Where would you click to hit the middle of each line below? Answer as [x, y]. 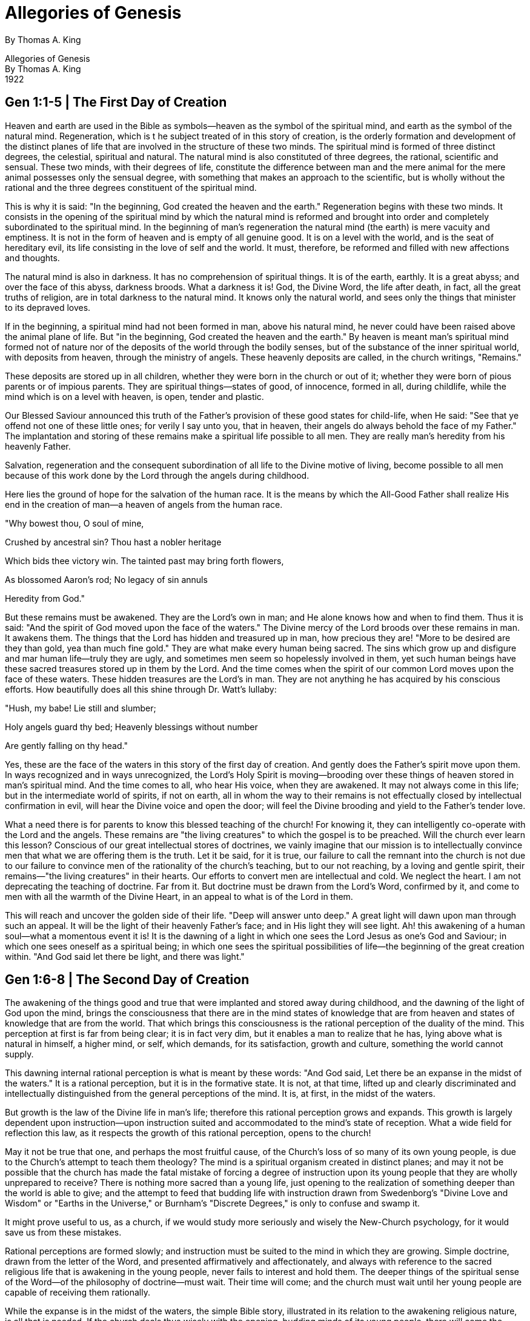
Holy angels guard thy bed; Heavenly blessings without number [131, 727]
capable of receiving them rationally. [78, 1293]
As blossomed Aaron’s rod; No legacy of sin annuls [106, 579]
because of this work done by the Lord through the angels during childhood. [157, 475]
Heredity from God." [45, 598]
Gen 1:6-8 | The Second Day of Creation [127, 980]
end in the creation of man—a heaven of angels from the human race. [144, 504]
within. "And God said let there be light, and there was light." [125, 956]
